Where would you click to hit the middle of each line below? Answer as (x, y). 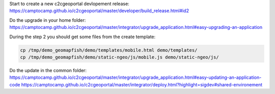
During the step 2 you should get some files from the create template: (82, 37)
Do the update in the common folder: (48, 70)
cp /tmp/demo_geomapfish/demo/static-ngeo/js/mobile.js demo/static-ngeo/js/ (119, 57)
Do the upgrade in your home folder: (48, 20)
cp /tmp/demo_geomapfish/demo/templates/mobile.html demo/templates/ (109, 50)
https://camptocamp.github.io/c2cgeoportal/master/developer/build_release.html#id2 (99, 11)
